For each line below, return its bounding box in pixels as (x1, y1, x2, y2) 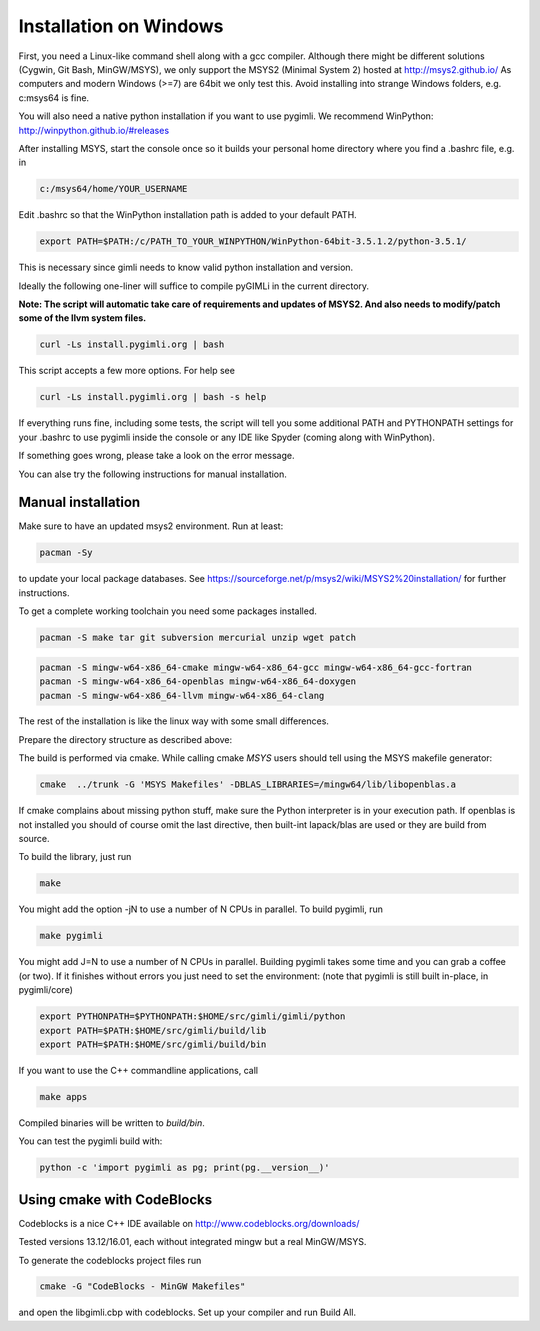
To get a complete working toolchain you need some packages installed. (18, 605, 317, 617)
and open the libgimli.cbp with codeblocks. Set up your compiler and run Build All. (18, 1306, 357, 1319)
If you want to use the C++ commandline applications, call (18, 1064, 259, 1076)
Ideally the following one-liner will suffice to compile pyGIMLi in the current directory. (18, 280, 370, 292)
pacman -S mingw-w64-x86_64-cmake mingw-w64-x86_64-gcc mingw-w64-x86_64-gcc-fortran (39, 661, 472, 673)
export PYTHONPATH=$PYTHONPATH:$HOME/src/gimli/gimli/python (39, 1011, 346, 1022)
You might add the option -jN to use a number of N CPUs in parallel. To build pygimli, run (18, 903, 384, 915)
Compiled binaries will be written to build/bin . (18, 1116, 205, 1129)
